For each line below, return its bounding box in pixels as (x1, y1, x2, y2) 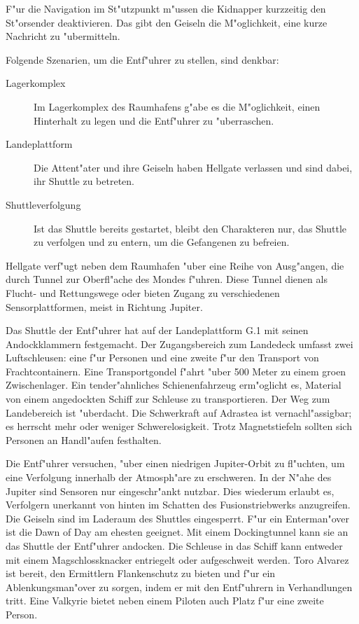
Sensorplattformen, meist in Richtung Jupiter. (6, 299, 203, 314)
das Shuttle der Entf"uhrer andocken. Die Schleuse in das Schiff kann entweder (6, 539, 343, 553)
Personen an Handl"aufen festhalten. (6, 432, 162, 447)
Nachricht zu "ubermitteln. (6, 29, 120, 43)
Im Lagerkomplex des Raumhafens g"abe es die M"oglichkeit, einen (34, 99, 321, 113)
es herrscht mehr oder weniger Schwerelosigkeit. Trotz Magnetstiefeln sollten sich (6, 419, 352, 434)
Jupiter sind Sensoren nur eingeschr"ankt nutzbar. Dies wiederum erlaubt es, (6, 483, 335, 498)
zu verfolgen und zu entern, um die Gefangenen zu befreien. (34, 235, 290, 249)
